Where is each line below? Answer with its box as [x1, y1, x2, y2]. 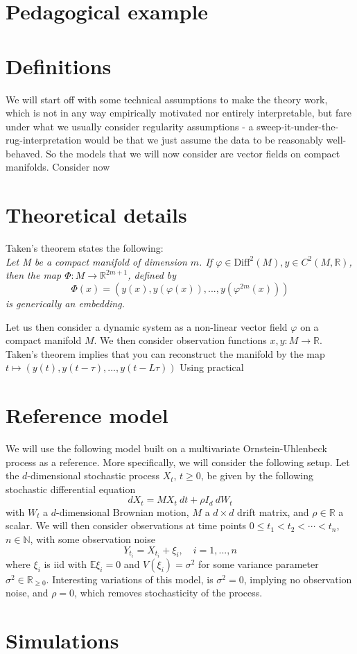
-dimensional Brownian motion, [56, 504, 189, 519]
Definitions [6, 51, 112, 80]
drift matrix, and [237, 504, 309, 519]
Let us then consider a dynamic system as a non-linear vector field [6, 319, 288, 334]
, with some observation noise [30, 532, 155, 547]
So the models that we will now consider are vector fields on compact [46, 146, 340, 160]
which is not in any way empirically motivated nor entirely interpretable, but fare [6, 105, 351, 120]
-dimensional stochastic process [27, 468, 159, 483]
